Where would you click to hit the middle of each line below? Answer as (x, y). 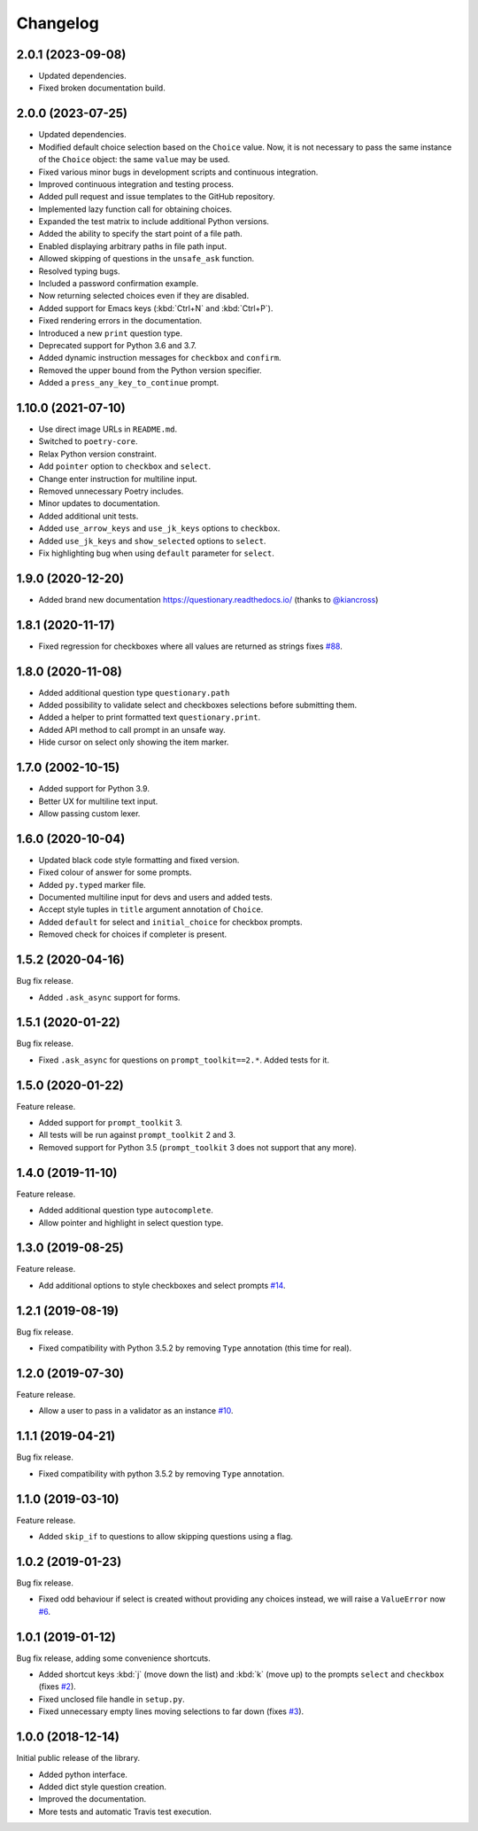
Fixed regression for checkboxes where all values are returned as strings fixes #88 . (190, 646)
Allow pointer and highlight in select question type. (131, 1222)
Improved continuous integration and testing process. (136, 184)
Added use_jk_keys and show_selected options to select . (152, 541)
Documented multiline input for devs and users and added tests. (156, 897)
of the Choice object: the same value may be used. (134, 160)
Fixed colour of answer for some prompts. (115, 872)
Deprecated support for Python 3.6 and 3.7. (117, 345)
